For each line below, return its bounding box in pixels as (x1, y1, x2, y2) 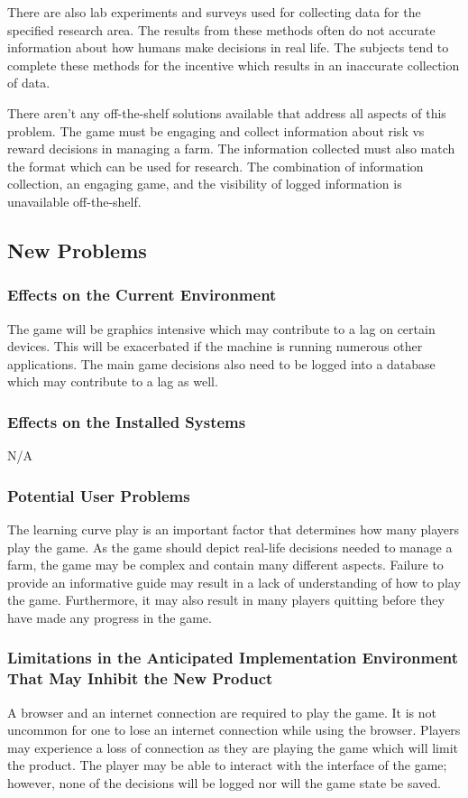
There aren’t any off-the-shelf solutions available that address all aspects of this (7, 103, 446, 122)
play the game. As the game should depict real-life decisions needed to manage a (7, 537, 453, 556)
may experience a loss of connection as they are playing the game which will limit (7, 738, 458, 756)
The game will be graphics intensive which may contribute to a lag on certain (7, 319, 436, 338)
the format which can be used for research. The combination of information (7, 156, 424, 175)
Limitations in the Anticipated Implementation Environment (7, 646, 459, 669)
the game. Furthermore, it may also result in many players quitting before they (7, 590, 445, 609)
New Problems (7, 236, 147, 264)
